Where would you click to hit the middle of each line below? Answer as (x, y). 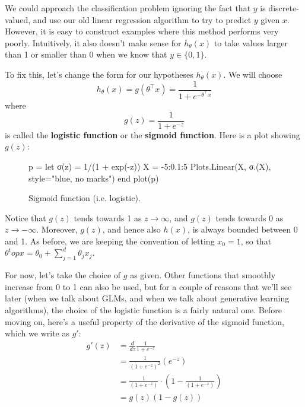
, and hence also (131, 229)
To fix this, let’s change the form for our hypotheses (99, 74)
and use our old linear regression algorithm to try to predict (142, 19)
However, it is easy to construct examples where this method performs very (142, 31)
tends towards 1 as (108, 217)
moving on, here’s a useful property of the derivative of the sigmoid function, (144, 321)
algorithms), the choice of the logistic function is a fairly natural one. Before (143, 310)
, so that (256, 241)
